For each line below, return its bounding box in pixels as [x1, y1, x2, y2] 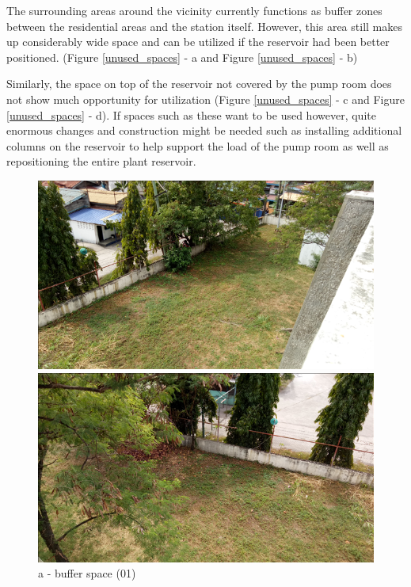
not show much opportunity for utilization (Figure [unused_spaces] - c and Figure [6, 90, 405, 107]
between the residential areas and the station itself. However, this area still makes [6, 17, 402, 34]
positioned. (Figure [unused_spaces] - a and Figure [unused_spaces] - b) [6, 48, 358, 65]
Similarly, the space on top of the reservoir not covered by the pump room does [6, 75, 392, 92]
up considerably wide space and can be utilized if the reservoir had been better [6, 33, 390, 50]
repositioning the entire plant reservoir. [6, 153, 196, 170]
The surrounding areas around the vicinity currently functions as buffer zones [6, 2, 382, 18]
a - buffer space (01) [38, 565, 136, 581]
